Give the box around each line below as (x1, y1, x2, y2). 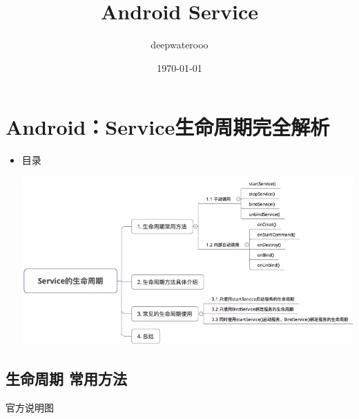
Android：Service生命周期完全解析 (6, 113, 330, 141)
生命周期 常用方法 (6, 368, 128, 389)
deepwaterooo (151, 37, 208, 52)
